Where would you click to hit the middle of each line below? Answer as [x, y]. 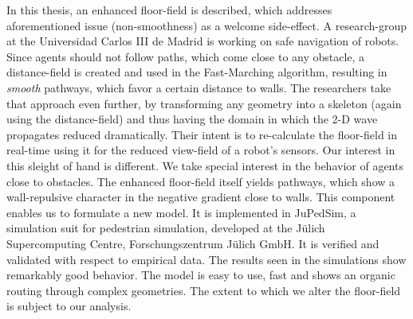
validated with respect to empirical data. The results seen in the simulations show [206, 259]
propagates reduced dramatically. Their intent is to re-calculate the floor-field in [202, 134]
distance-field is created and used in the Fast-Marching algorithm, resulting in [197, 72]
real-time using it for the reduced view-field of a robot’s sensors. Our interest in [201, 150]
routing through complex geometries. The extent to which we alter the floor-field [204, 290]
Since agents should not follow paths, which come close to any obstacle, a [186, 56]
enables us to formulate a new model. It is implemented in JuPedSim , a [181, 212]
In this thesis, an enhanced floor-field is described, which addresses [169, 10]
